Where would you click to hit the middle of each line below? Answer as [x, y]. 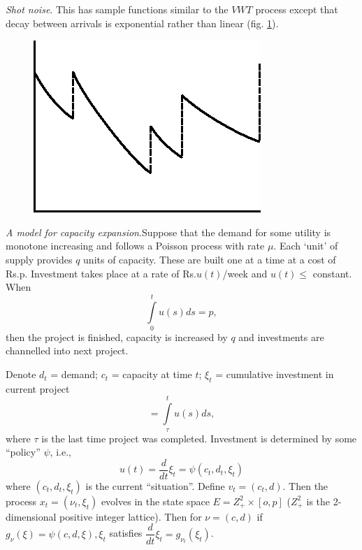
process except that [297, 9]
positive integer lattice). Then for [131, 516]
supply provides [39, 259]
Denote [21, 374]
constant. [332, 273]
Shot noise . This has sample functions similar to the [117, 9]
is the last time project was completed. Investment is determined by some [199, 438]
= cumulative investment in [275, 374]
